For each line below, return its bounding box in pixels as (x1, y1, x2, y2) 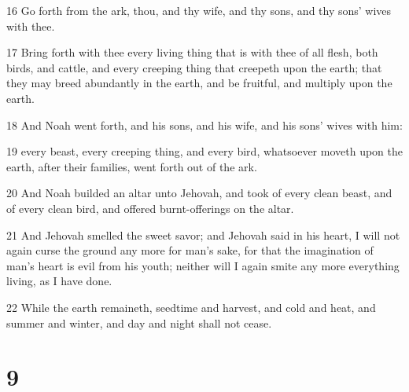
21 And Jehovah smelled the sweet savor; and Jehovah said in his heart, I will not (6, 226, 400, 243)
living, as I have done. (6, 273, 112, 289)
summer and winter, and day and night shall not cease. (6, 314, 272, 331)
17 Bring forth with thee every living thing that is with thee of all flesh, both (6, 44, 378, 60)
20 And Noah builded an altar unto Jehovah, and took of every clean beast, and (6, 185, 392, 201)
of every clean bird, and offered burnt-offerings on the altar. (6, 200, 294, 216)
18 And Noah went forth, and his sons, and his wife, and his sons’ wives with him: (6, 116, 403, 133)
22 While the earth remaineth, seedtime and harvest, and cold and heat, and (6, 299, 376, 315)
